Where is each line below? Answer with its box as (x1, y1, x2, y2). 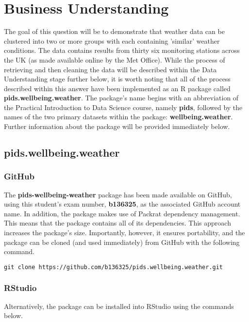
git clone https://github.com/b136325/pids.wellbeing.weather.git (4, 263, 223, 271)
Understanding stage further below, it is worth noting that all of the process (4, 74, 231, 84)
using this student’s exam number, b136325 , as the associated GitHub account (4, 199, 241, 209)
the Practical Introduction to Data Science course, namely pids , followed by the (4, 102, 243, 112)
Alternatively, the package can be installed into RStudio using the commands (4, 301, 234, 311)
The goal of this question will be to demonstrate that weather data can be (4, 26, 225, 36)
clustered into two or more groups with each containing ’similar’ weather (4, 35, 220, 46)
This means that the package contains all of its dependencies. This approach (4, 218, 231, 228)
